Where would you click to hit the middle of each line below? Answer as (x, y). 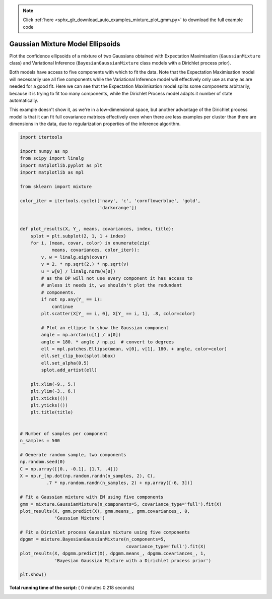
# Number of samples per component (64, 433)
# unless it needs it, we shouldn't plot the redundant (112, 285)
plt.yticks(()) (49, 405)
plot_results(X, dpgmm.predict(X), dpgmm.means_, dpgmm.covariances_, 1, (113, 554)
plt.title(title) (52, 412)
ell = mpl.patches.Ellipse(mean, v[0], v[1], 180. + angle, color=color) (134, 349)
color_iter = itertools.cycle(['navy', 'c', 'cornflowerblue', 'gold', (110, 201)
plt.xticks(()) (49, 398)
